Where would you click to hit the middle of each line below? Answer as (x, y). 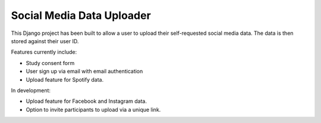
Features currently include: (44, 52)
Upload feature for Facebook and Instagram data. (86, 101)
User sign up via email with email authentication (84, 72)
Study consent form (50, 63)
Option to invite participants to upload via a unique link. (93, 109)
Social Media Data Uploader (81, 15)
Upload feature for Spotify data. (65, 79)
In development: (31, 90)
